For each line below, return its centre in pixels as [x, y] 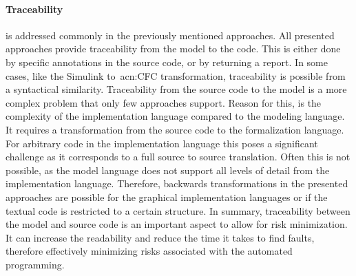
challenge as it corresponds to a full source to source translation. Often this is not [178, 157]
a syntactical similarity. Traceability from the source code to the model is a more [176, 89]
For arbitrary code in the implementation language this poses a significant [162, 143]
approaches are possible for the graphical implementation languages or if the [167, 197]
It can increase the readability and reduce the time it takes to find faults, [160, 237]
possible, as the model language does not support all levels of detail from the [168, 170]
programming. [35, 264]
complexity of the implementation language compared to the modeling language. [175, 116]
